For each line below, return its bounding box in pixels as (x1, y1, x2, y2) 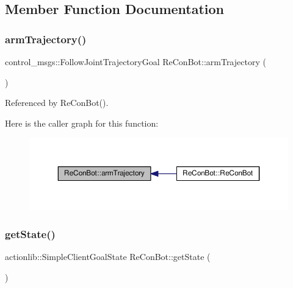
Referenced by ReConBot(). (5, 96, 109, 109)
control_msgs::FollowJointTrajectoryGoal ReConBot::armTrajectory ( (5, 55, 266, 68)
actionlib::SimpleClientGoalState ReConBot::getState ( (5, 250, 211, 262)
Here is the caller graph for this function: (5, 116, 159, 129)
